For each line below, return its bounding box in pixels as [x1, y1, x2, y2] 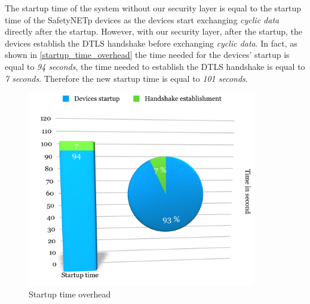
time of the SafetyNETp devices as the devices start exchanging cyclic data [5, 13, 280, 26]
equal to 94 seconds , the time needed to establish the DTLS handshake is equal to [5, 60, 305, 72]
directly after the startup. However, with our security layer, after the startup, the [5, 25, 302, 38]
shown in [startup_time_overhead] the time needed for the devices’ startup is [5, 48, 290, 61]
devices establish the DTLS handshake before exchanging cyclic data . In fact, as [5, 36, 297, 49]
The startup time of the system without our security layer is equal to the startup [5, 2, 302, 14]
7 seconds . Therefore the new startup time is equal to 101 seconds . [5, 72, 248, 84]
